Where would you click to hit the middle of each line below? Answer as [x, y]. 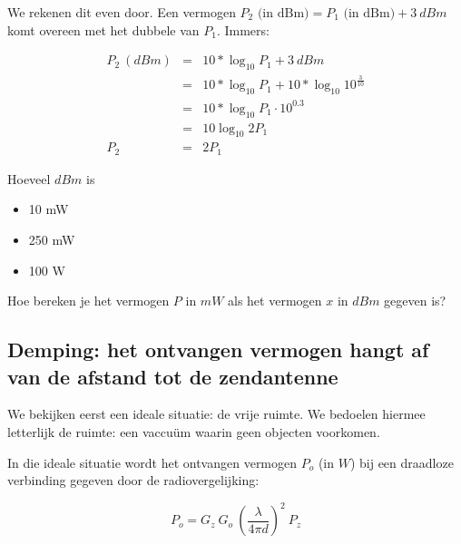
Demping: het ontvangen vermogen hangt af [218, 350]
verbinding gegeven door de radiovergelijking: [133, 480]
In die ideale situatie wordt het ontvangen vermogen [152, 462]
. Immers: [243, 29]
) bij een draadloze [402, 462]
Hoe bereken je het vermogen [88, 301]
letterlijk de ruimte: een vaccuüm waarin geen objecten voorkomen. [194, 432]
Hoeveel [29, 178]
